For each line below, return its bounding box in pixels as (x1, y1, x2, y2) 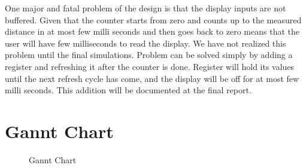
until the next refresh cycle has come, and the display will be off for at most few (5, 72, 299, 84)
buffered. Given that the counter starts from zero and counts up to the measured (5, 13, 302, 26)
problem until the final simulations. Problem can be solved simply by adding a (5, 48, 293, 61)
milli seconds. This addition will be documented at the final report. (5, 84, 252, 96)
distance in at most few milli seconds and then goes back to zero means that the (5, 25, 299, 38)
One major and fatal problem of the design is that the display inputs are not (5, 2, 286, 14)
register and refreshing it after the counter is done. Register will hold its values (5, 60, 295, 72)
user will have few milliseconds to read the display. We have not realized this (5, 36, 286, 49)
